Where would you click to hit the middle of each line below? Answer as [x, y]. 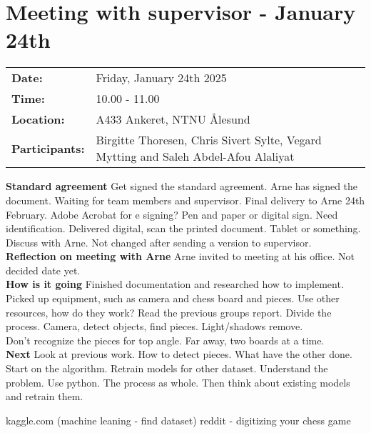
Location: [38, 119]
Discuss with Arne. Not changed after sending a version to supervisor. [159, 242]
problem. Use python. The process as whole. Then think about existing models [178, 382]
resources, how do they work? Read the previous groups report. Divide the [169, 312]
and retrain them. [45, 396]
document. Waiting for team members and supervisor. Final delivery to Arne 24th [185, 200]
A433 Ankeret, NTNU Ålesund [173, 119]
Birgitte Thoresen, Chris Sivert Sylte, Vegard [209, 140]
